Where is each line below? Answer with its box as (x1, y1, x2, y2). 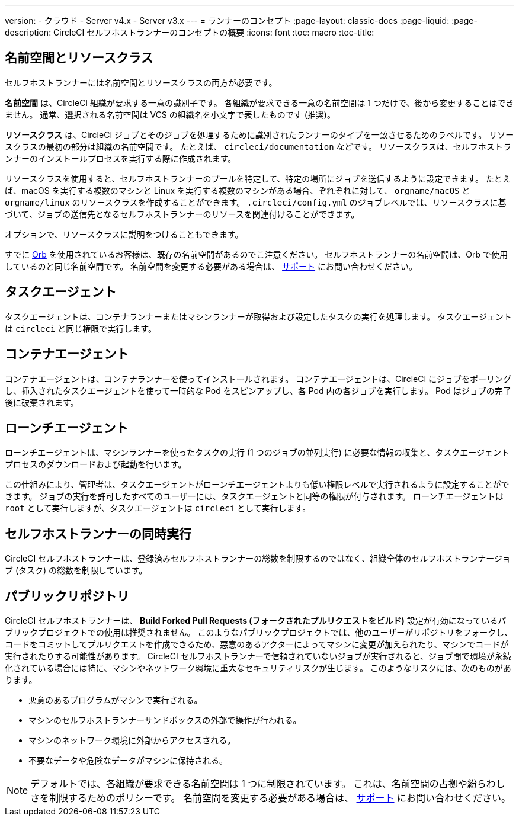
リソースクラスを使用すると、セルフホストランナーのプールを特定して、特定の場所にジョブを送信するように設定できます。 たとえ (5, 173, 511, 184)
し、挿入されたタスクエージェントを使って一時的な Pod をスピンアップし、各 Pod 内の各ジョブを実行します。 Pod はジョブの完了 (5, 385, 511, 396)
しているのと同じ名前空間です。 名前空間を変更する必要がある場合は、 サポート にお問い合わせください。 (5, 261, 417, 271)
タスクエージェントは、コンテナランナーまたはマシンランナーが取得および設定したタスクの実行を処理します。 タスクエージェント (5, 311, 512, 322)
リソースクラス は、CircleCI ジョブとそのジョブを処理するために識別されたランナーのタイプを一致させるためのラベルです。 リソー (5, 129, 514, 140)
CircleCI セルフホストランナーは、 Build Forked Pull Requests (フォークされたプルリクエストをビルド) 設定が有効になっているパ (5, 615, 507, 626)
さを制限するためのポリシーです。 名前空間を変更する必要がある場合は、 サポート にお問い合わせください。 (30, 792, 511, 804)
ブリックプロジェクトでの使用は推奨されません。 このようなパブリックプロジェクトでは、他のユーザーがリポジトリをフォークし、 (5, 627, 513, 638)
